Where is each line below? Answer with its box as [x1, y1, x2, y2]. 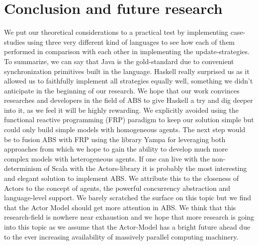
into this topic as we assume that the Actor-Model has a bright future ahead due [4, 222, 251, 232]
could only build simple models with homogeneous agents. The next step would [4, 124, 246, 135]
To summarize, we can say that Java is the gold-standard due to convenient [4, 56, 234, 66]
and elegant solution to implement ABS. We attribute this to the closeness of [4, 173, 239, 183]
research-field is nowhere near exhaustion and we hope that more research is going [4, 212, 255, 222]
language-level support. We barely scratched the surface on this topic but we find [4, 192, 252, 203]
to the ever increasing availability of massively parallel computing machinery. [4, 231, 239, 242]
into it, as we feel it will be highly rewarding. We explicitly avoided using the [4, 104, 239, 115]
